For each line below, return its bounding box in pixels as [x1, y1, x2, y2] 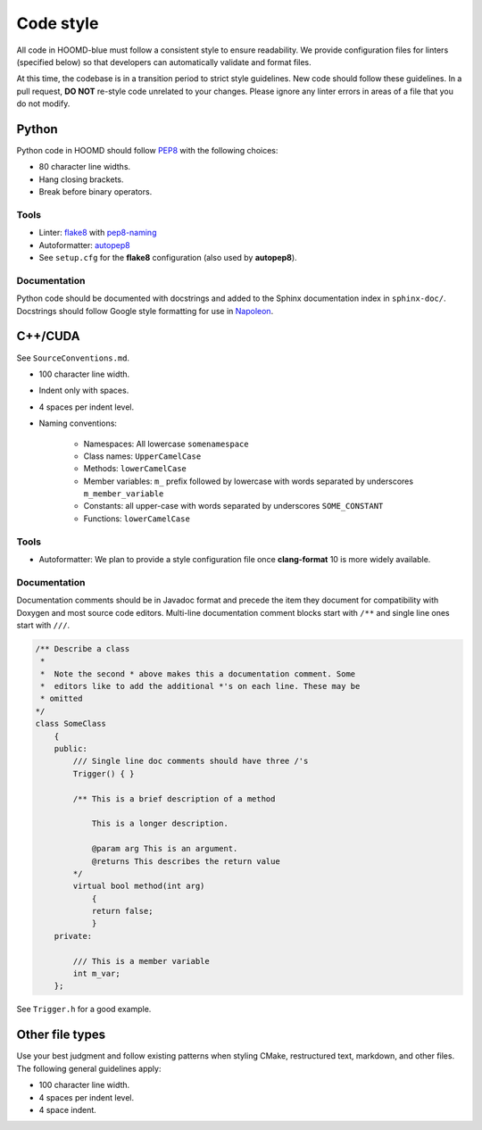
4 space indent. [38, 1104, 97, 1115]
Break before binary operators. [38, 187, 153, 197]
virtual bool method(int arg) [72, 881, 205, 892]
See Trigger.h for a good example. [16, 1004, 152, 1015]
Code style [16, 13, 99, 33]
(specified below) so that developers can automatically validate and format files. [16, 56, 312, 67]
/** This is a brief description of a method [72, 793, 276, 803]
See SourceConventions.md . [16, 353, 129, 363]
